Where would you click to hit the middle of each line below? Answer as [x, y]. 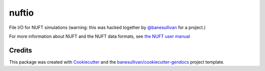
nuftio [21, 13]
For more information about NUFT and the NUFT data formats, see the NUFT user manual [100, 36]
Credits [21, 50]
